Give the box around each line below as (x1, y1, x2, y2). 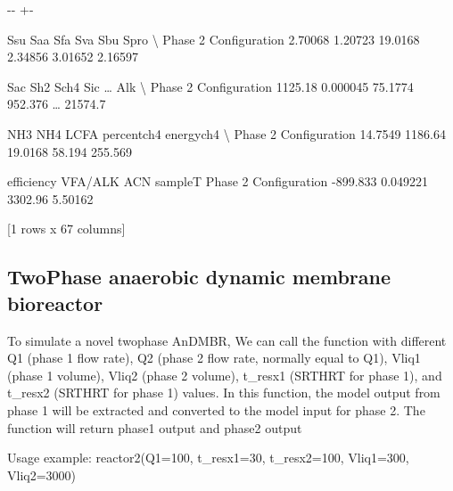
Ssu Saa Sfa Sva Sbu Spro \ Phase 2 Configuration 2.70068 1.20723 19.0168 (7, 29, 420, 48)
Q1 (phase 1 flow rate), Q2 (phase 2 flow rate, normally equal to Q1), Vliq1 (7, 348, 421, 367)
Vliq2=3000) (7, 465, 77, 484)
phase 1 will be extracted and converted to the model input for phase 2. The (7, 400, 425, 419)
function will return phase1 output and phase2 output (7, 418, 302, 437)
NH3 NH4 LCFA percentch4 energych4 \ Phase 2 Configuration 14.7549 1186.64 (7, 124, 446, 143)
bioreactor (7, 289, 103, 316)
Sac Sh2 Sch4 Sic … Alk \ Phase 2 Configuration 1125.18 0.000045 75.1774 (7, 77, 414, 95)
